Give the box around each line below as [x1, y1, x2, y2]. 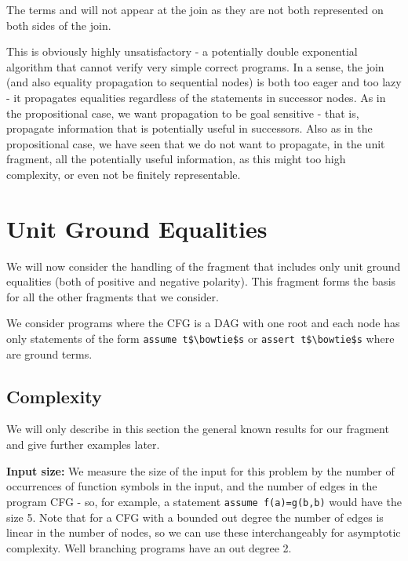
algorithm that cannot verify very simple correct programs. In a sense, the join [6, 58, 384, 75]
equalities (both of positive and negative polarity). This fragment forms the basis [6, 273, 396, 290]
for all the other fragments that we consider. [6, 288, 219, 304]
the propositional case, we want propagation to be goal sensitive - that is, [6, 104, 359, 121]
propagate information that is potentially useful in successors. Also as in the [6, 120, 373, 137]
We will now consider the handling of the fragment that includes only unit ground [6, 257, 401, 274]
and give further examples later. [6, 436, 160, 453]
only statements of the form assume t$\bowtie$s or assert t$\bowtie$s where [6, 330, 395, 347]
